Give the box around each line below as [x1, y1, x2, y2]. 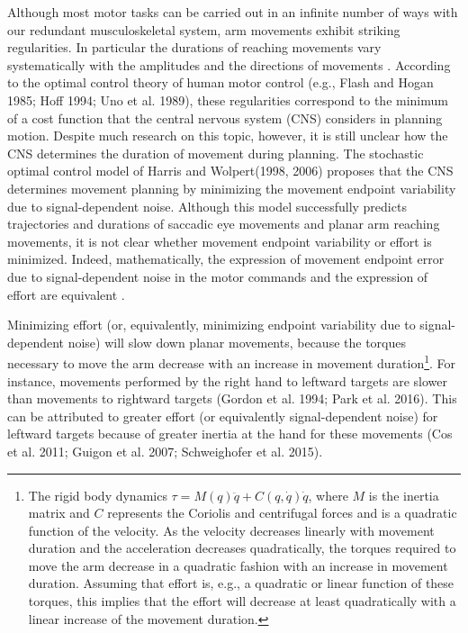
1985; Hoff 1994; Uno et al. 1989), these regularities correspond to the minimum [7, 90, 448, 109]
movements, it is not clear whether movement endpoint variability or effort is [7, 231, 432, 250]
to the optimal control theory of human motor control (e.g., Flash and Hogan [7, 73, 434, 92]
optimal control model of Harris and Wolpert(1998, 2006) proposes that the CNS [7, 161, 454, 180]
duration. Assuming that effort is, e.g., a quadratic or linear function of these [28, 574, 454, 592]
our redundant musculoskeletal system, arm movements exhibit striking [7, 20, 400, 39]
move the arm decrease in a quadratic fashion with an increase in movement [28, 556, 448, 574]
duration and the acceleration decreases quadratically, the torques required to [28, 538, 456, 557]
